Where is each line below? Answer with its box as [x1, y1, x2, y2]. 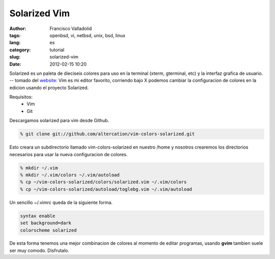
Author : [9, 25, 26, 32]
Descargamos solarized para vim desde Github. [9, 118, 109, 124]
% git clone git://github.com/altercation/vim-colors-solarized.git [20, 131, 195, 137]
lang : [9, 40, 21, 46]
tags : [9, 32, 21, 38]
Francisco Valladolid [49, 25, 92, 32]
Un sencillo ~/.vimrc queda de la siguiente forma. [9, 199, 113, 206]
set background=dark [20, 220, 71, 226]
